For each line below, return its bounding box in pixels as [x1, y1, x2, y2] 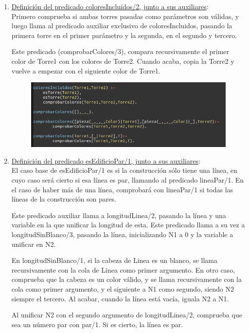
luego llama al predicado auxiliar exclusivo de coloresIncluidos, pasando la [11, 20, 232, 31]
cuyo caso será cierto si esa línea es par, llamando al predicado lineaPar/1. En [11, 174, 244, 185]
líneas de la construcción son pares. [11, 194, 116, 204]
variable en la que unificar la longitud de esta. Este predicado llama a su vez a [11, 220, 245, 230]
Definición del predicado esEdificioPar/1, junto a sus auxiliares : [11, 155, 200, 166]
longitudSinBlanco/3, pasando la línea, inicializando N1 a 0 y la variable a [11, 229, 233, 239]
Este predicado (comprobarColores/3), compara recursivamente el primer [11, 46, 229, 56]
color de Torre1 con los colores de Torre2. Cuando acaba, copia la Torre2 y [11, 55, 234, 66]
